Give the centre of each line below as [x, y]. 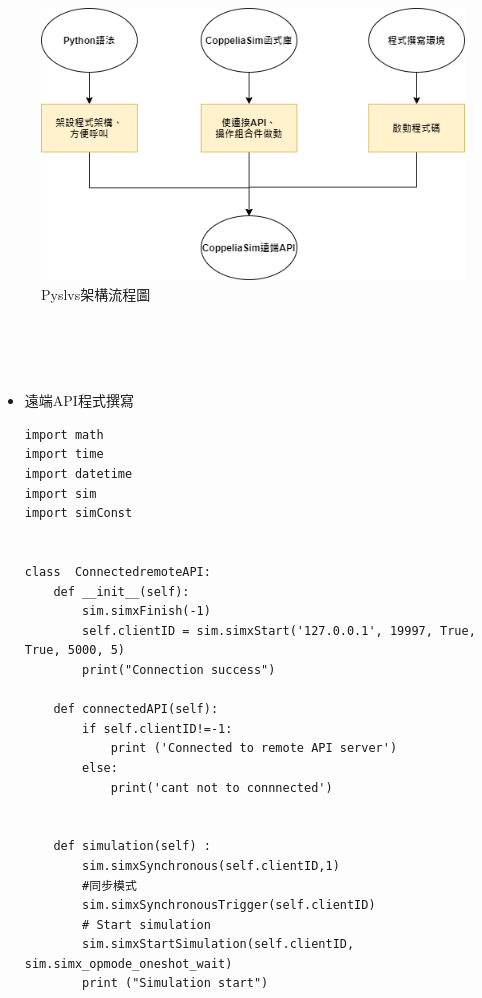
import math [64, 434]
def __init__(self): [121, 591]
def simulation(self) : [132, 846]
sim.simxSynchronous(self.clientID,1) [211, 865]
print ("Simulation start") [175, 983]
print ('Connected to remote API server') [254, 748]
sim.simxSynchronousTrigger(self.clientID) [229, 905]
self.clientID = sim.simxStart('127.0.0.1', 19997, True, [279, 630]
